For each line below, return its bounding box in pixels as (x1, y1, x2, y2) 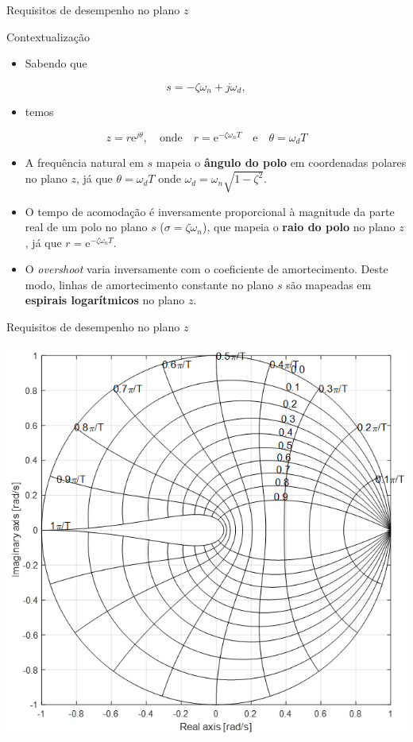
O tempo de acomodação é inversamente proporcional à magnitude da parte (25, 203, 395, 219)
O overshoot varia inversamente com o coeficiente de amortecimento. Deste (25, 261, 388, 277)
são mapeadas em (286, 276, 372, 292)
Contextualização (6, 28, 90, 44)
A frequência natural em (25, 154, 144, 171)
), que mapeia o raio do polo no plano (203, 218, 396, 235)
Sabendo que (25, 55, 87, 71)
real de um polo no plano (25, 218, 148, 235)
